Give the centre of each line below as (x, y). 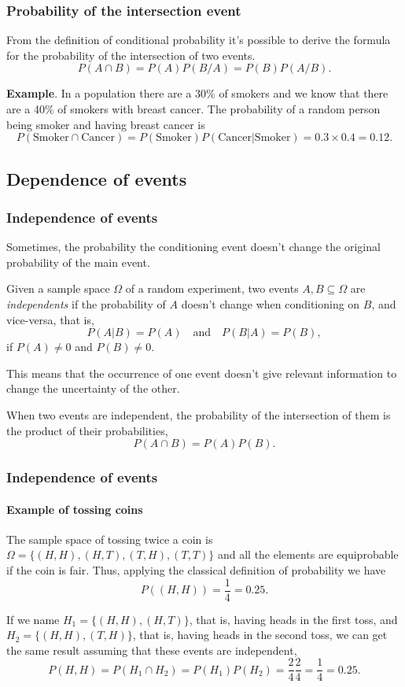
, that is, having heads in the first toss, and (293, 619)
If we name (33, 619)
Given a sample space (58, 288)
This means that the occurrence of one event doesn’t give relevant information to (202, 373)
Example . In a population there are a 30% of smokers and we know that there (197, 93)
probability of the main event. (78, 262)
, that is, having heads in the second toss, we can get (260, 635)
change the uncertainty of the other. (93, 388)
